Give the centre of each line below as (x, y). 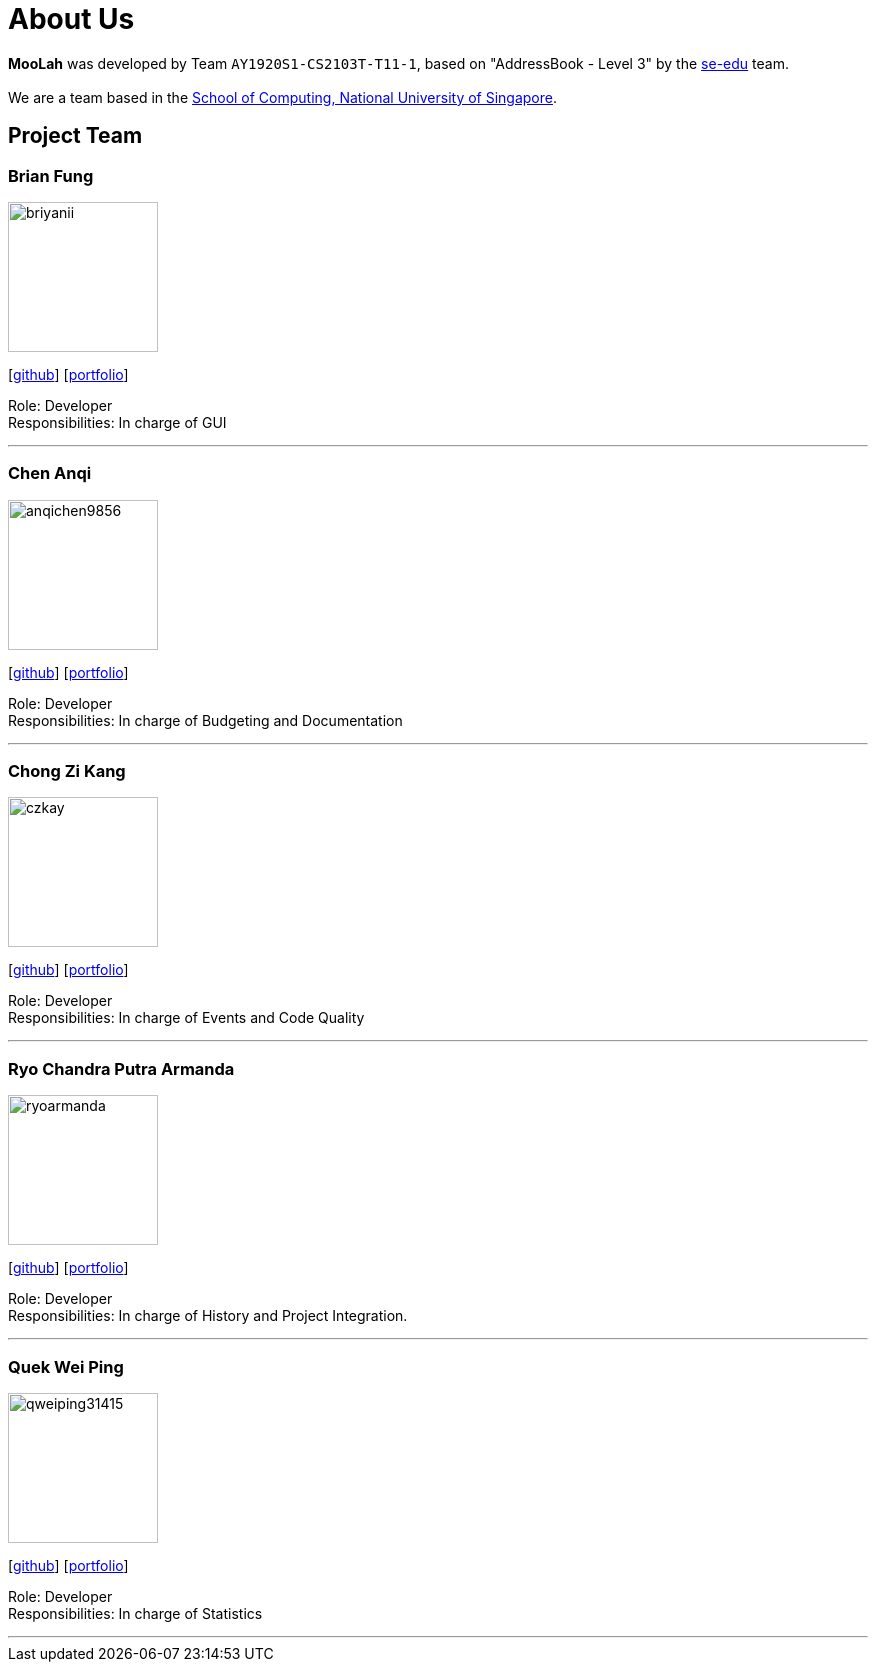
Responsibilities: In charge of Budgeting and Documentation (205, 720)
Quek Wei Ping (66, 1366)
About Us (71, 19)
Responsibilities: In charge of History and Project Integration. (208, 1316)
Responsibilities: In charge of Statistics (135, 1613)
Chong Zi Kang (67, 771)
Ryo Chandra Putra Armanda (121, 1068)
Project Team (75, 136)
